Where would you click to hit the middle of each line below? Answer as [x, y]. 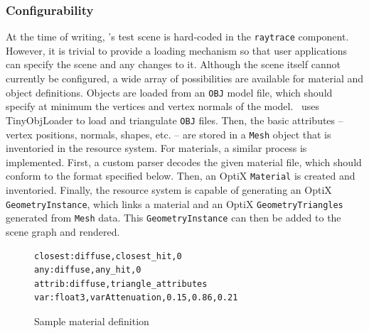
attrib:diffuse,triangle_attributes [121, 284]
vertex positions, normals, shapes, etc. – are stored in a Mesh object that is [169, 134]
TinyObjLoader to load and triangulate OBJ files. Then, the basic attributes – [175, 120]
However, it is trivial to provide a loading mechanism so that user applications [177, 50]
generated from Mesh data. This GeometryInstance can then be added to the [173, 218]
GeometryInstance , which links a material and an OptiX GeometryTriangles [175, 203]
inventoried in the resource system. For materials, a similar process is [156, 148]
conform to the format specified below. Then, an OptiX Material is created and [181, 176]
